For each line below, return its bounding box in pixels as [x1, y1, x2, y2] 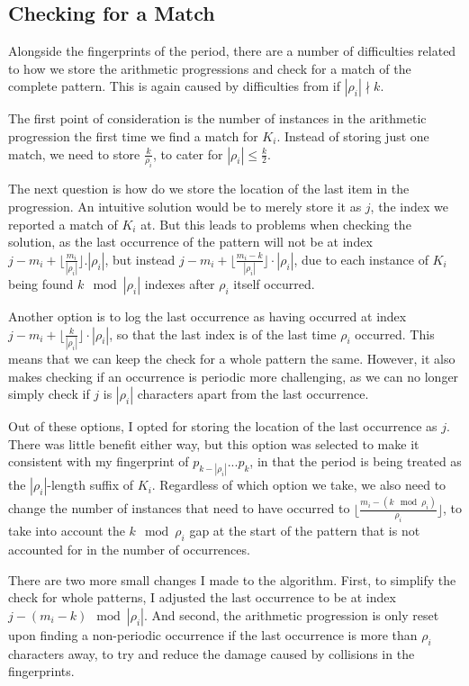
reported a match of [8, 214, 118, 233]
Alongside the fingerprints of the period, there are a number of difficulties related [8, 41, 456, 60]
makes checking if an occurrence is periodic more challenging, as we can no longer [8, 366, 459, 385]
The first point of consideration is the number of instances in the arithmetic [8, 109, 427, 128]
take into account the [8, 521, 125, 540]
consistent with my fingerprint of [8, 452, 189, 471]
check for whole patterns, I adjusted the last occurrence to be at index [8, 588, 396, 607]
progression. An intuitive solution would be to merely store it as [8, 196, 362, 215]
